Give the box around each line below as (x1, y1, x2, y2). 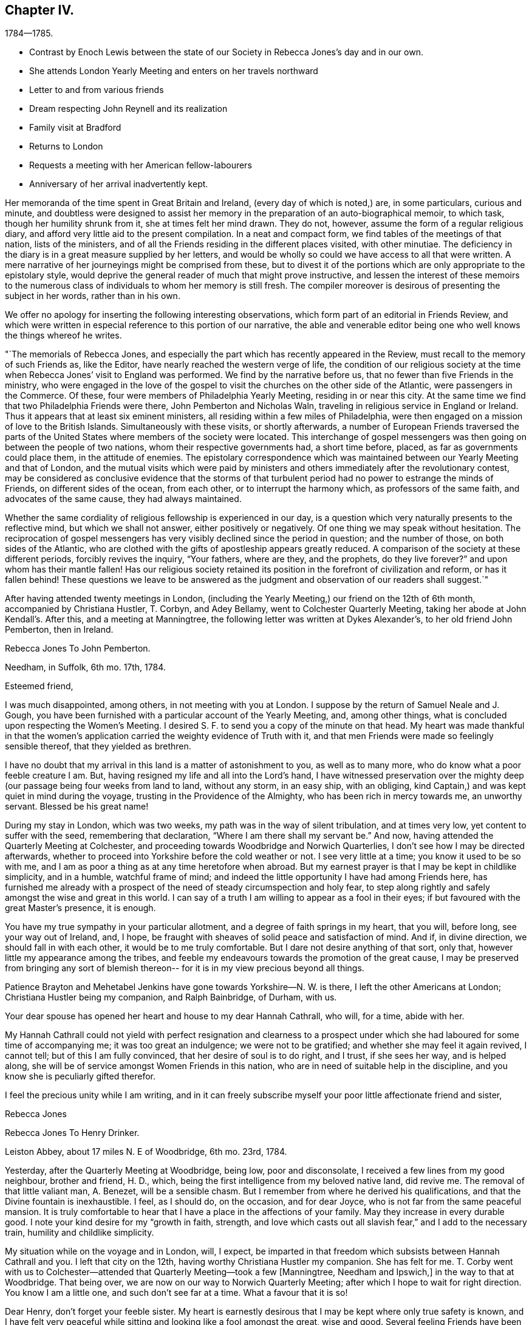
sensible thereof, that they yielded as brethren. (5, 741, 191, 752)
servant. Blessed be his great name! (5, 801, 149, 812)
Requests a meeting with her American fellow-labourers (29, 160, 252, 171)
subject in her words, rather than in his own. (5, 291, 180, 301)
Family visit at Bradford (29, 122, 121, 133)
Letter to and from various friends (29, 84, 164, 95)
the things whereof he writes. (5, 330, 122, 341)
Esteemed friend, (5, 681, 73, 692)
